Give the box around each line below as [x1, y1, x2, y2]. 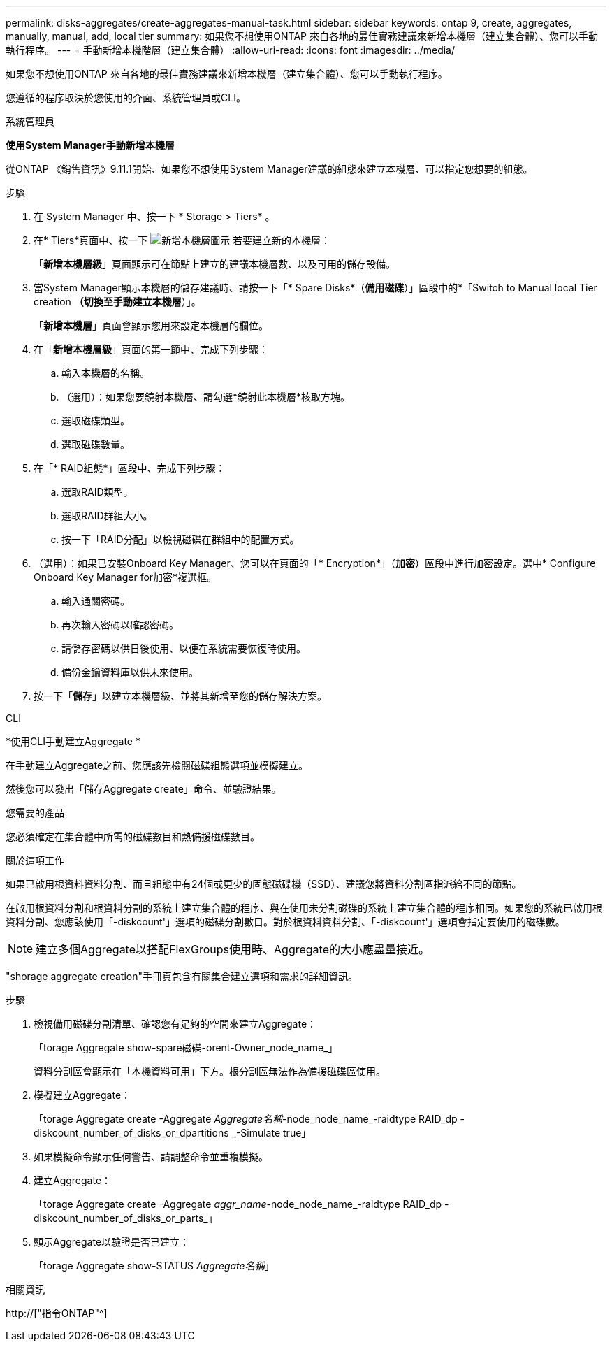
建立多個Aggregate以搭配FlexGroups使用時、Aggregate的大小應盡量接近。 [36, 942, 430, 956]
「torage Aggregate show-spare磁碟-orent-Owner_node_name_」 [34, 1042, 338, 1053]
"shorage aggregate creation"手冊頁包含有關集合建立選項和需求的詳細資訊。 [6, 970, 358, 982]
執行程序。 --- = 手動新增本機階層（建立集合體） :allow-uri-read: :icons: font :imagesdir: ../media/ [6, 44, 456, 56]
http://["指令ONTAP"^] [6, 1307, 108, 1319]
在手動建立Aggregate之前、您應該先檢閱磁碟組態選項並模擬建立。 [6, 759, 309, 771]
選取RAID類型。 [61, 486, 133, 498]
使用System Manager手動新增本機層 [6, 139, 175, 151]
